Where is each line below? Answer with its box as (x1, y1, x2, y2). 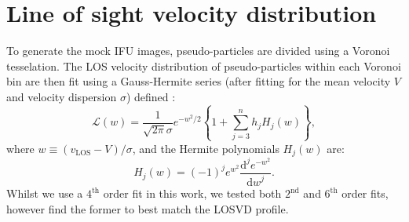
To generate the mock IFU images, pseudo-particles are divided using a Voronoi (6, 42, 390, 59)
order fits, (341, 185, 389, 202)
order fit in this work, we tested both (103, 185, 282, 202)
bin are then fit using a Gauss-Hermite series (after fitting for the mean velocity (6, 73, 391, 89)
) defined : (126, 88, 176, 104)
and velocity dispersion (6, 88, 117, 104)
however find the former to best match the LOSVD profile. (6, 200, 289, 217)
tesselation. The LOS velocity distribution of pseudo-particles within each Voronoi (6, 57, 401, 74)
